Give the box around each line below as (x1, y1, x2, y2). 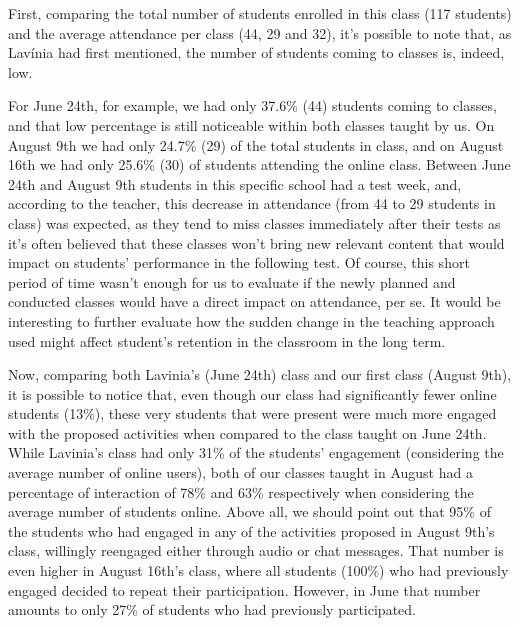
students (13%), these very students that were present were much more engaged (8, 403, 497, 424)
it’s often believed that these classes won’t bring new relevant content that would (8, 232, 505, 253)
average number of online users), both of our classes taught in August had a (8, 462, 473, 483)
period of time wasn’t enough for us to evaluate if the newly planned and (8, 271, 456, 292)
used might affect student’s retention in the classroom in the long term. (8, 330, 446, 351)
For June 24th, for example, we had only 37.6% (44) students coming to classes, (8, 95, 497, 116)
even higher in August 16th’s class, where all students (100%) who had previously (8, 560, 509, 581)
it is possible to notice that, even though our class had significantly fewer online (8, 383, 497, 404)
